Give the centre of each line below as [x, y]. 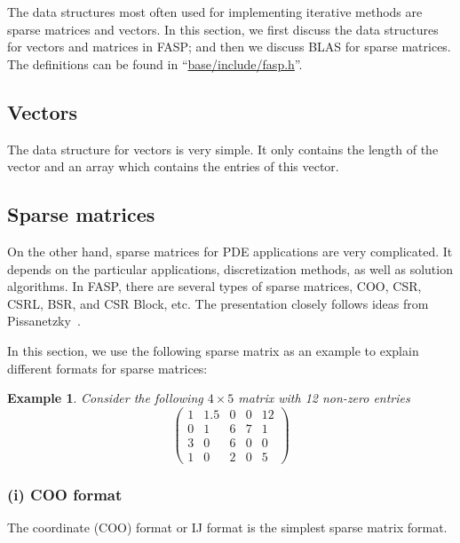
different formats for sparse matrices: [107, 368]
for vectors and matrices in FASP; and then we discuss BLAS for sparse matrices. [229, 47]
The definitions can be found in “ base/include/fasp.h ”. [155, 63]
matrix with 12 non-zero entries [324, 398]
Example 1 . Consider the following [105, 398]
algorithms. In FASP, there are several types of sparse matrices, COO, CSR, [214, 286]
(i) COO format [65, 494]
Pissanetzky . [44, 321]
